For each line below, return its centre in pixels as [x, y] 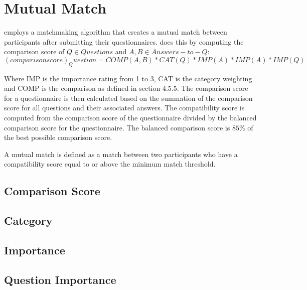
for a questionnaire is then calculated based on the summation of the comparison [128, 98]
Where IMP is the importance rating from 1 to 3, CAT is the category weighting [128, 78]
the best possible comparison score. [58, 137]
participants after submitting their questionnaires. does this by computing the [124, 41]
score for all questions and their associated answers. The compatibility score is [124, 108]
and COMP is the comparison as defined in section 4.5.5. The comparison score [126, 88]
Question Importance [60, 279]
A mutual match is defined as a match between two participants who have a [121, 154]
